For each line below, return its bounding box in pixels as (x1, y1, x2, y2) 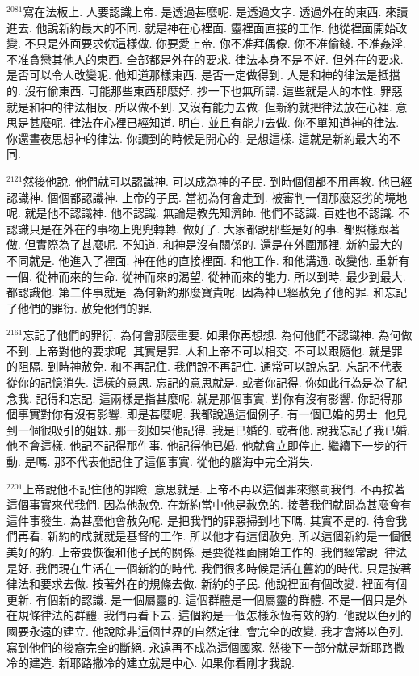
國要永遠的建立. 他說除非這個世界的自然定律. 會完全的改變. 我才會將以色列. (6, 622, 404, 639)
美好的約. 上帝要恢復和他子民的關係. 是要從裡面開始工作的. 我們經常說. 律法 (6, 544, 408, 560)
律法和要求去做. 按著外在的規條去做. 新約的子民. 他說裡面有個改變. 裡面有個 (6, 575, 408, 592)
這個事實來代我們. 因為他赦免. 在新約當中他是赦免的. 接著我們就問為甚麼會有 (6, 496, 412, 513)
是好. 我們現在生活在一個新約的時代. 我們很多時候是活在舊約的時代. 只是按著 (6, 559, 412, 576)
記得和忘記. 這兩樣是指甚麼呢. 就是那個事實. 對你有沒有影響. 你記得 (36, 389, 392, 406)
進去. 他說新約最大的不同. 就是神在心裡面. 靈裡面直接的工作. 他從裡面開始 (6, 19, 396, 36)
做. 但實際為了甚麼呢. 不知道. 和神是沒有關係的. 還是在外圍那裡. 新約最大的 (6, 236, 403, 253)
